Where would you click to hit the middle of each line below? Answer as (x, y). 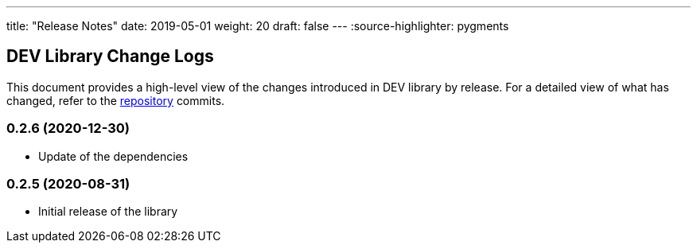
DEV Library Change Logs (110, 56)
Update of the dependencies (113, 156)
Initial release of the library (108, 212)
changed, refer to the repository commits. (116, 100)
